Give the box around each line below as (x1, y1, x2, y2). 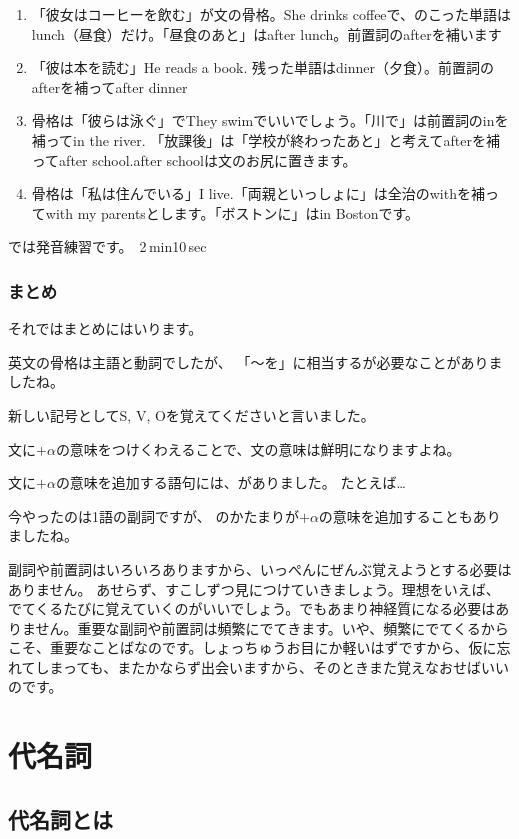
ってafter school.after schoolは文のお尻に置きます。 (31, 149, 357, 170)
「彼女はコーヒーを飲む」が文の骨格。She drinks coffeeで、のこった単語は (31, 4, 512, 24)
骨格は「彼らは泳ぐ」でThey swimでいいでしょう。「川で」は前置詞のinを (31, 110, 509, 131)
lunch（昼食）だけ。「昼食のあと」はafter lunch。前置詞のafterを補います (31, 23, 502, 44)
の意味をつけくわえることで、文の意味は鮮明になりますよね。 (55, 438, 461, 459)
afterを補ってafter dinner (31, 76, 188, 97)
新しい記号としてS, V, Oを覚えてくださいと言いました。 (8, 404, 375, 425)
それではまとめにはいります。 (8, 318, 203, 339)
